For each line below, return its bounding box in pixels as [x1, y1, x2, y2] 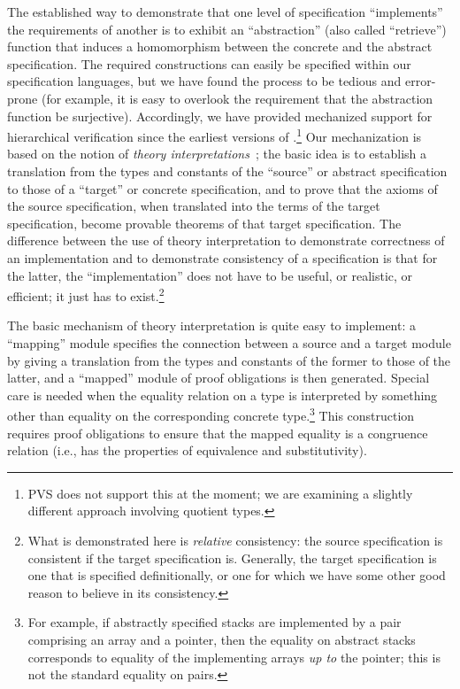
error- [404, 72, 436, 90]
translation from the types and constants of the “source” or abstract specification [7, 162, 448, 180]
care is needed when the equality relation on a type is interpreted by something [7, 385, 438, 404]
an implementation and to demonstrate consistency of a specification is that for [7, 248, 438, 267]
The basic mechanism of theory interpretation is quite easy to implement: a [7, 316, 416, 335]
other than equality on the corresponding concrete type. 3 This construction [7, 404, 415, 425]
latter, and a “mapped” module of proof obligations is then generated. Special [7, 368, 430, 387]
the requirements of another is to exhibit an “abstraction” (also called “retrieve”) [7, 19, 447, 38]
